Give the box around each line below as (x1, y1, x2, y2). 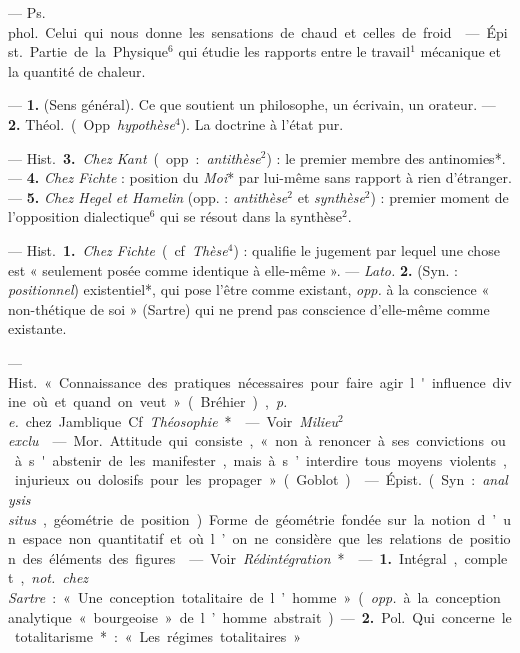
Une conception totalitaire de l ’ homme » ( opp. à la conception (77, 587, 501, 608)
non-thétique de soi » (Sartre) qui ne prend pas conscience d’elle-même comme (8, 298, 490, 319)
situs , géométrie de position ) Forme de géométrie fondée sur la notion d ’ (8, 508, 497, 529)
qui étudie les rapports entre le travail (178, 41, 411, 62)
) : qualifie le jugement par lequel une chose (233, 239, 500, 260)
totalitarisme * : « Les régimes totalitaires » (14, 626, 302, 647)
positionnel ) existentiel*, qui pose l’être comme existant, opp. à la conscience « (8, 279, 490, 300)
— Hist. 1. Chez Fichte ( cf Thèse (8, 239, 228, 260)
